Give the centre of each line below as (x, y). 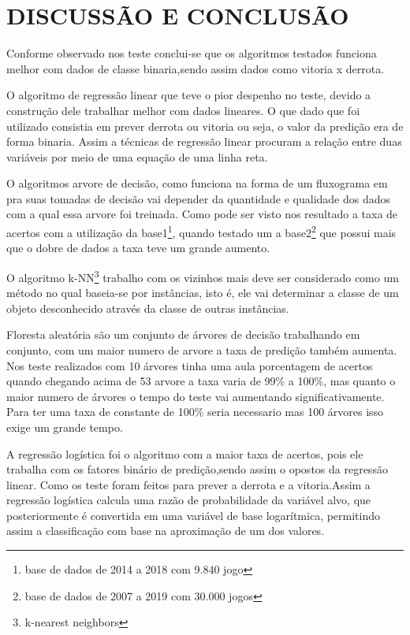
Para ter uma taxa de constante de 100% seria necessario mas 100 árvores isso (195, 412)
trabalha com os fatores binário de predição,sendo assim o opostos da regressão (197, 469)
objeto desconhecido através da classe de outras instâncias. (148, 308)
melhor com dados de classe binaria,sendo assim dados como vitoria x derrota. (196, 68)
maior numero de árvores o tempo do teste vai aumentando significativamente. (196, 396)
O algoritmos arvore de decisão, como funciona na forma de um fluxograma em (197, 183)
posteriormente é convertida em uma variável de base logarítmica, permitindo (194, 515)
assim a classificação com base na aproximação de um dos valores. (166, 531)
